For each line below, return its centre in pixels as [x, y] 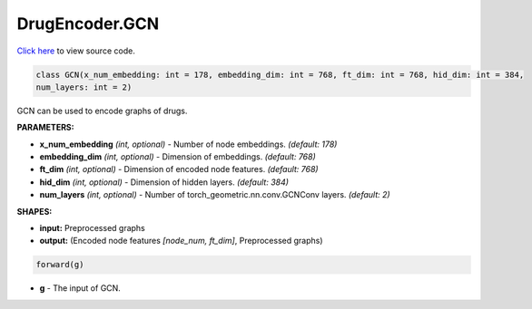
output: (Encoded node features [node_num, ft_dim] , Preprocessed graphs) [181, 241]
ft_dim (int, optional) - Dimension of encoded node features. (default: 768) [179, 169]
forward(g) [60, 265]
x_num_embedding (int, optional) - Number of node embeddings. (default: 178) [188, 144]
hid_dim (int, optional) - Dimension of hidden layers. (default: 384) [164, 182]
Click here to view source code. [76, 51]
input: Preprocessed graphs [92, 228]
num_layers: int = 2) [84, 87]
